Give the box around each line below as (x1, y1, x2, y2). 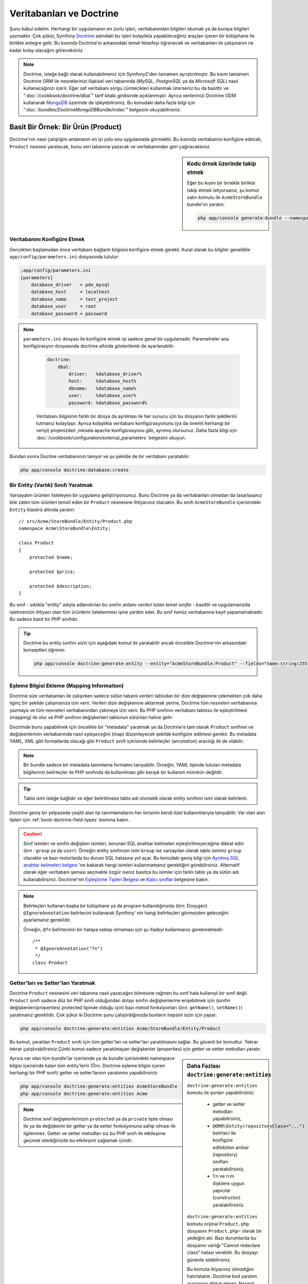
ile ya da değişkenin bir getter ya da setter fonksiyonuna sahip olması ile (23, 1123, 176, 1129)
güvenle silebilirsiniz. (187, 1256, 231, 1263)
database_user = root (31, 304, 97, 309)
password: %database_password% (68, 400, 147, 406)
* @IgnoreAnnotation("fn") (35, 946, 103, 951)
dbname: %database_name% (68, 385, 137, 391)
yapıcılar (213, 1187, 231, 1194)
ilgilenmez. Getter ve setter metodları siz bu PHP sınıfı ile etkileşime (23, 1130, 166, 1136)
